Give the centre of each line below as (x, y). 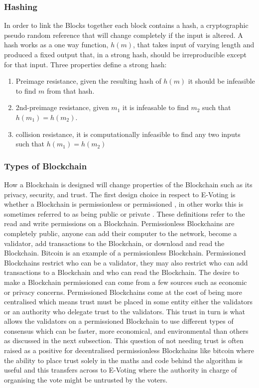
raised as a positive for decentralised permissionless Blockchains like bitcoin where (129, 350)
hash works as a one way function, (56, 45)
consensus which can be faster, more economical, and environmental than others (126, 330)
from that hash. (70, 90)
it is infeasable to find (156, 107)
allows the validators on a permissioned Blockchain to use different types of (119, 321)
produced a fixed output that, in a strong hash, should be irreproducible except (126, 54)
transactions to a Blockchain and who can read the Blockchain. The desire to (122, 272)
